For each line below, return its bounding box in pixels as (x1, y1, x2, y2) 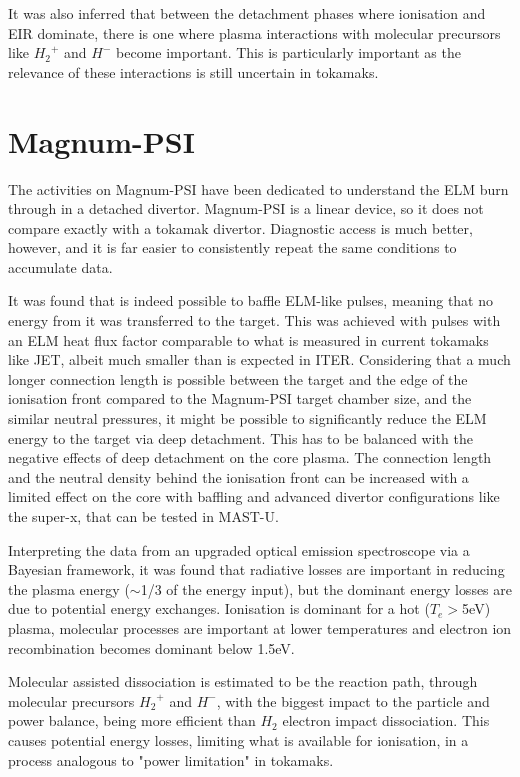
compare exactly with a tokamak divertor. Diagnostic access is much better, (8, 217, 473, 238)
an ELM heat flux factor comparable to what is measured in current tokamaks (8, 329, 489, 350)
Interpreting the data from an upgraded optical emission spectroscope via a (8, 539, 470, 560)
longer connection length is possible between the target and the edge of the (8, 368, 468, 389)
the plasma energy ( (8, 578, 130, 599)
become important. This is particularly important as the (116, 42, 461, 63)
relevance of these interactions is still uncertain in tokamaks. (8, 61, 379, 82)
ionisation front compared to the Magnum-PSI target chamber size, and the (8, 388, 472, 409)
